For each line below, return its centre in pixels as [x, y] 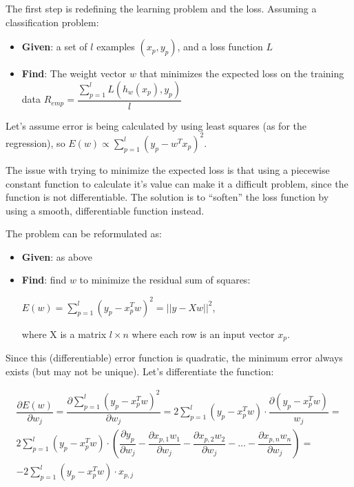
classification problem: [52, 22]
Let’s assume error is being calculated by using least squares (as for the [156, 125]
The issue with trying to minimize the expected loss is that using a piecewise [168, 169]
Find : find [44, 280]
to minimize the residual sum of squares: [165, 280]
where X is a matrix [64, 334]
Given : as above [57, 256]
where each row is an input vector [203, 334]
